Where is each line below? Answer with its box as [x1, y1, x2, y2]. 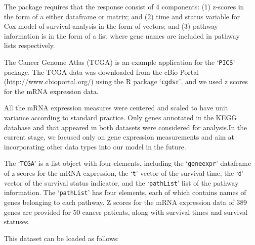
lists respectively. [4, 40, 55, 50]
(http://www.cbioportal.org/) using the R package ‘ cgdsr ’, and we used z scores [4, 76, 248, 87]
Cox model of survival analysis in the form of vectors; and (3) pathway [4, 21, 218, 31]
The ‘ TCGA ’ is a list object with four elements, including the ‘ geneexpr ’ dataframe [4, 158, 251, 168]
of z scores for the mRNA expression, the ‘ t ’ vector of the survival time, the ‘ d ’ [4, 168, 244, 178]
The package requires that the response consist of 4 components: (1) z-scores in [4, 1, 244, 11]
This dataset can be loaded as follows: [4, 233, 119, 243]
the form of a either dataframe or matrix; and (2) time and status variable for [4, 11, 240, 21]
